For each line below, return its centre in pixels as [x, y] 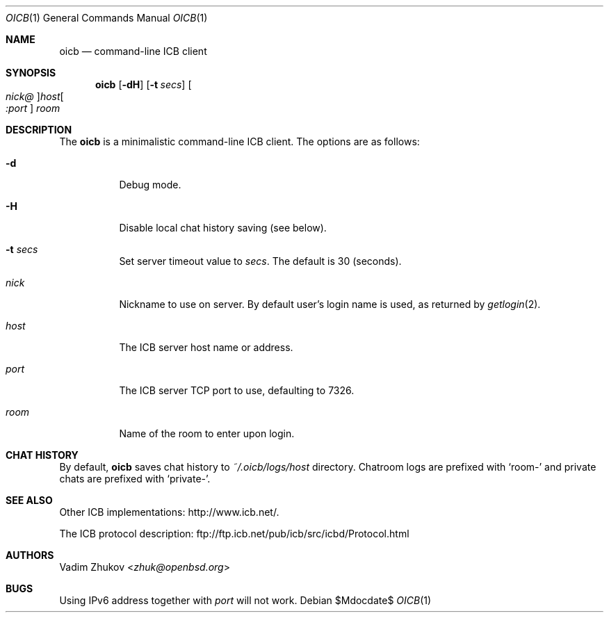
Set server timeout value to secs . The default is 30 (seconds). [260, 261]
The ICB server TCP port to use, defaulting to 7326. [237, 390]
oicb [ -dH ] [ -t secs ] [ [144, 84]
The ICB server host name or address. [206, 347]
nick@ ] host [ [35, 96]
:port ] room [33, 108]
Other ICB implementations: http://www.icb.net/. [169, 512]
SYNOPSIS [31, 73]
